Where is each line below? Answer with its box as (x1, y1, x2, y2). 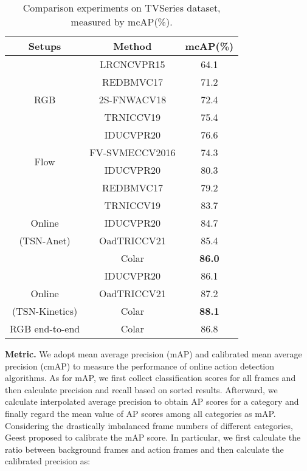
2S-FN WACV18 (98, 92, 167, 106)
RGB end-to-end (10, 321, 80, 335)
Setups (28, 39, 61, 53)
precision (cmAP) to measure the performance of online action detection (5, 359, 275, 372)
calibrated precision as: (5, 455, 91, 467)
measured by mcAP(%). (71, 15, 173, 29)
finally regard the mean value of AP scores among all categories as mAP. (5, 407, 276, 419)
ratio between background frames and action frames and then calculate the (5, 442, 284, 455)
